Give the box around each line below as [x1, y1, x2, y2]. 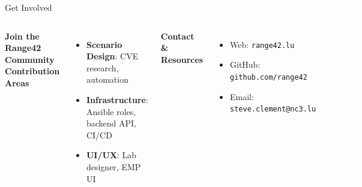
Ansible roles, [86, 105, 136, 117]
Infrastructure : [86, 93, 148, 105]
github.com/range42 [230, 73, 307, 82]
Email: [230, 90, 254, 102]
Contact [160, 29, 195, 42]
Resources [160, 53, 204, 65]
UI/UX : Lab [86, 149, 137, 161]
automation [86, 73, 128, 86]
